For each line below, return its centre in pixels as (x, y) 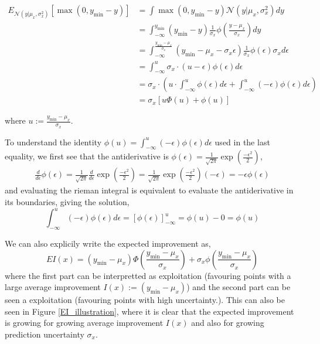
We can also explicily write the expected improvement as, (108, 243)
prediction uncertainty (45, 334)
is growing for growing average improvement (84, 323)
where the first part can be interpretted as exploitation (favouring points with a (148, 275)
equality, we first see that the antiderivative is (87, 156)
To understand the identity (53, 142)
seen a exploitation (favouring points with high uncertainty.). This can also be (145, 300)
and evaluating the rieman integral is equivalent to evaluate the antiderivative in (149, 190)
